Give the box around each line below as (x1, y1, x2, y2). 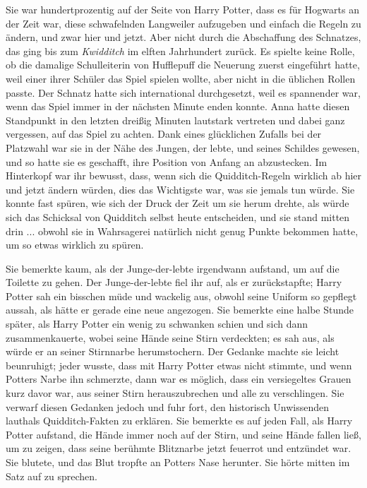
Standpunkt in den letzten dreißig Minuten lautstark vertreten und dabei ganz (6, 112, 345, 127)
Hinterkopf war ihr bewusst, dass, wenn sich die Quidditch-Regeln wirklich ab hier (6, 168, 362, 183)
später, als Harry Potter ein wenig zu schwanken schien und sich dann (6, 316, 308, 331)
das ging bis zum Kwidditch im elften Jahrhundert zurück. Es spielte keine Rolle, (6, 43, 355, 58)
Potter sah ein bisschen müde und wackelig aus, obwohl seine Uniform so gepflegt (6, 288, 357, 303)
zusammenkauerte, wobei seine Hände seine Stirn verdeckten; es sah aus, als (6, 330, 335, 345)
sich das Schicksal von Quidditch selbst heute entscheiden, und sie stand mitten (6, 209, 350, 224)
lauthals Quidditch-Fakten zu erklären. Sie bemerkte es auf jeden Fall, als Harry (6, 413, 353, 428)
